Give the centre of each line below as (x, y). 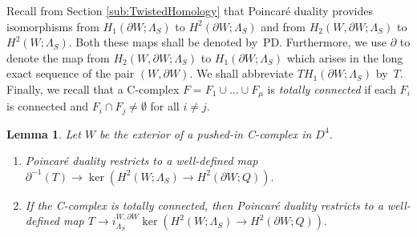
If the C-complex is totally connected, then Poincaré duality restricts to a (204, 205)
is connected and (47, 106)
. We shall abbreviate (242, 73)
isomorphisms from (53, 26)
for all (165, 106)
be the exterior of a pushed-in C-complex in (206, 133)
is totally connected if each (332, 88)
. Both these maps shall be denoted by (163, 42)
